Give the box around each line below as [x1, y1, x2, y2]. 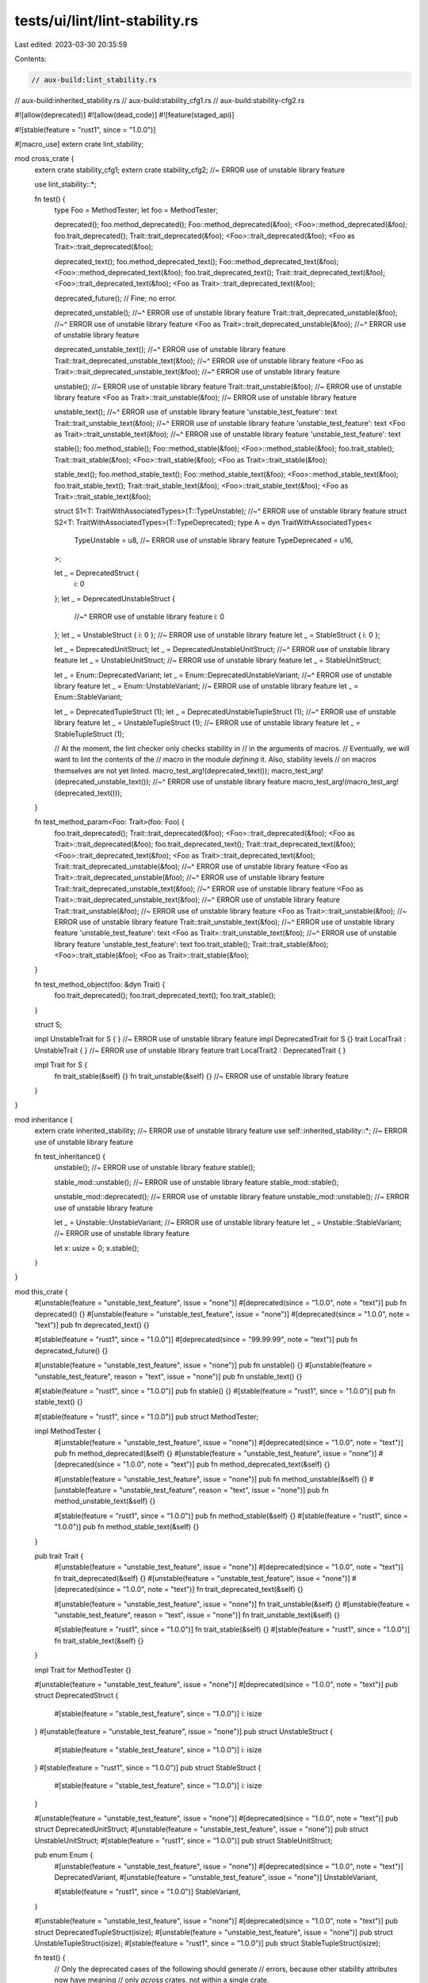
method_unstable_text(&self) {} [54, 1496, 156, 1506]
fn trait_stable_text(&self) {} [54, 1636, 144, 1645]
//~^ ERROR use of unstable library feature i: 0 [74, 612, 225, 622]
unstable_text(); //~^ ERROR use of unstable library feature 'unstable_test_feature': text [54, 407, 338, 416]
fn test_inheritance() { [34, 1151, 106, 1161]
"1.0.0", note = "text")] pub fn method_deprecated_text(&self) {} [123, 1459, 331, 1469]
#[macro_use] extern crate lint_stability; [14, 140, 144, 149]
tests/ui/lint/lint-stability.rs [14, 12, 198, 29]
